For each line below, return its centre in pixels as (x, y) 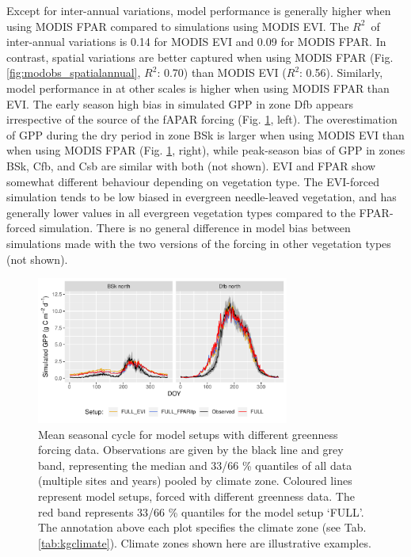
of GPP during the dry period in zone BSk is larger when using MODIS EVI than (205, 134)
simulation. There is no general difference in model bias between (195, 228)
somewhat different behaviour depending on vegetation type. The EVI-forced (193, 181)
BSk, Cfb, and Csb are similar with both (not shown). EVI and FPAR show (191, 165)
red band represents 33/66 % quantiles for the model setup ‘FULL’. (201, 511)
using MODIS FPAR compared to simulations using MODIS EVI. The (178, 26)
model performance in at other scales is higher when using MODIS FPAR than (198, 88)
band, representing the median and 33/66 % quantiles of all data (195, 465)
